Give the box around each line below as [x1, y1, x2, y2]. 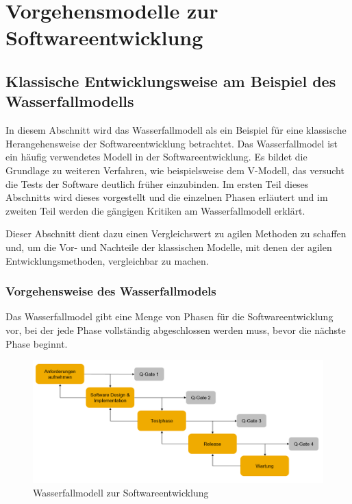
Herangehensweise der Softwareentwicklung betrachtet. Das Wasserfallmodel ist [5, 136, 338, 150]
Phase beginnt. [5, 336, 68, 350]
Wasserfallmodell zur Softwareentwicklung [33, 485, 209, 499]
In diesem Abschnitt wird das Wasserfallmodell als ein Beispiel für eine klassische [5, 123, 347, 137]
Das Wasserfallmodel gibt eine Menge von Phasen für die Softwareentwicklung [5, 309, 334, 324]
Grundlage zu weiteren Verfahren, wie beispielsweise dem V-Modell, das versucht [5, 163, 344, 177]
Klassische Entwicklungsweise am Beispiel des [5, 70, 336, 91]
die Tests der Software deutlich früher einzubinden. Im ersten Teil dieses [5, 176, 309, 191]
